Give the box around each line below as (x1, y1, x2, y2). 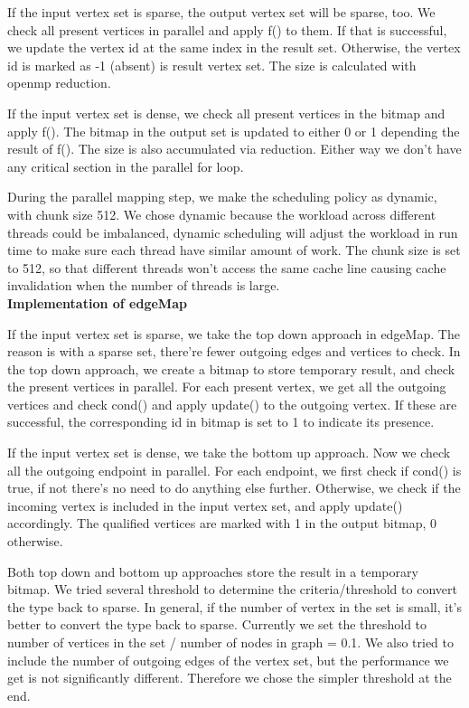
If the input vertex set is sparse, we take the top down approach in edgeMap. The (7, 324, 460, 343)
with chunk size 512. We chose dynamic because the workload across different (7, 204, 436, 223)
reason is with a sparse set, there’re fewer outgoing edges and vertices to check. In (7, 342, 461, 361)
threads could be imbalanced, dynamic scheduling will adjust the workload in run (7, 222, 458, 241)
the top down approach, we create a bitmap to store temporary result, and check (7, 359, 455, 378)
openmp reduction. (7, 73, 111, 92)
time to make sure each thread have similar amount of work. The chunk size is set (7, 241, 461, 260)
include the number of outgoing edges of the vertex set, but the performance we (7, 650, 449, 669)
